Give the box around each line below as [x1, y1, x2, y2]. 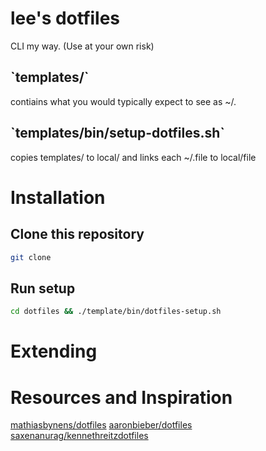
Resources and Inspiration [10, 386, 233, 409]
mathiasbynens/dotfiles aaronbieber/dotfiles [10, 419, 193, 431]
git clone [10, 252, 52, 262]
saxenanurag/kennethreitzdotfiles [10, 430, 149, 442]
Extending [10, 340, 98, 363]
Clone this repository [10, 226, 145, 243]
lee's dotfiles [10, 7, 121, 30]
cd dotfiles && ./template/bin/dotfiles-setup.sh [10, 307, 222, 317]
